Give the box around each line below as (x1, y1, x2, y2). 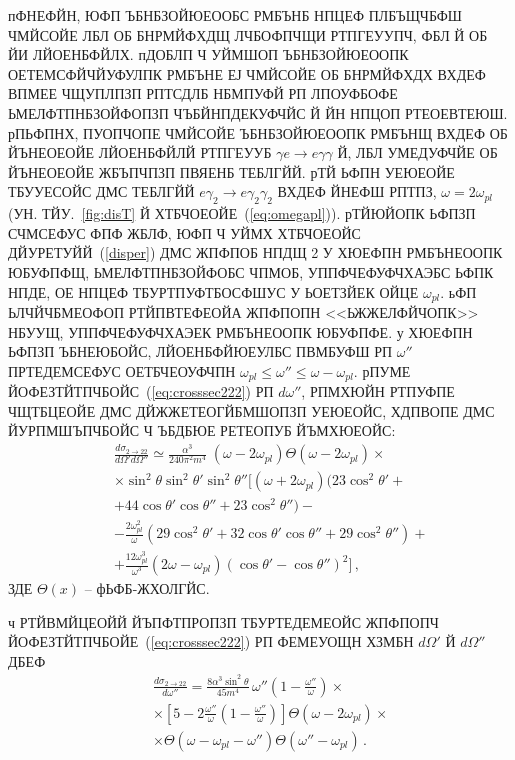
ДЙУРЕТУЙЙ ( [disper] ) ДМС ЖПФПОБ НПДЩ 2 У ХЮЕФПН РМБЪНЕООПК (8, 242, 503, 263)
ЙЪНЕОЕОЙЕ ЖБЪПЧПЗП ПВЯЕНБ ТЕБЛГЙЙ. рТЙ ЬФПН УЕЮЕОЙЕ (8, 161, 455, 182)
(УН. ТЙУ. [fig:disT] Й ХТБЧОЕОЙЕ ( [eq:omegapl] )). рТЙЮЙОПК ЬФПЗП (8, 203, 476, 224)
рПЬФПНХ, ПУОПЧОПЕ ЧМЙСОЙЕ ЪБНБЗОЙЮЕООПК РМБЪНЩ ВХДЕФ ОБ (8, 122, 508, 143)
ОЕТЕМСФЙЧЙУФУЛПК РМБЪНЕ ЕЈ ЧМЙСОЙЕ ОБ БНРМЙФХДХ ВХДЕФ (8, 63, 486, 84)
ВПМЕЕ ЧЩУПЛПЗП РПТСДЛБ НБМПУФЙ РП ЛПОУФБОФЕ (8, 83, 398, 104)
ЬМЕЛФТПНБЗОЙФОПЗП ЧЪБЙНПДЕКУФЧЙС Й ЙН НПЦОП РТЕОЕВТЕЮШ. (8, 102, 508, 123)
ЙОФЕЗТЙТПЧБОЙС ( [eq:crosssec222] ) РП (8, 381, 274, 402)
